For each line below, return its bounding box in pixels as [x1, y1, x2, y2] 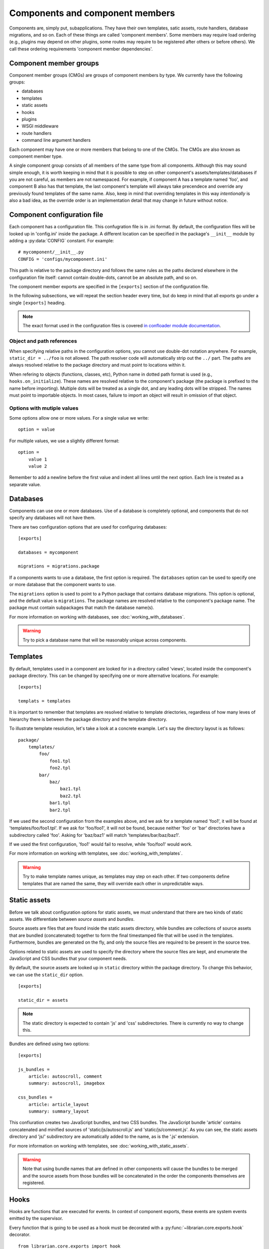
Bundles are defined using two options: [9, 1041, 90, 1047]
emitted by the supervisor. [9, 1216, 63, 1222]
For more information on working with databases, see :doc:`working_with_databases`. [9, 614, 185, 620]
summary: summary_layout [28, 1108, 89, 1114]
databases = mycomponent [18, 550, 79, 555]
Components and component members [9, 7, 175, 18]
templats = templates [18, 698, 71, 704]
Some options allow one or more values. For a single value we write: [9, 415, 149, 421]
